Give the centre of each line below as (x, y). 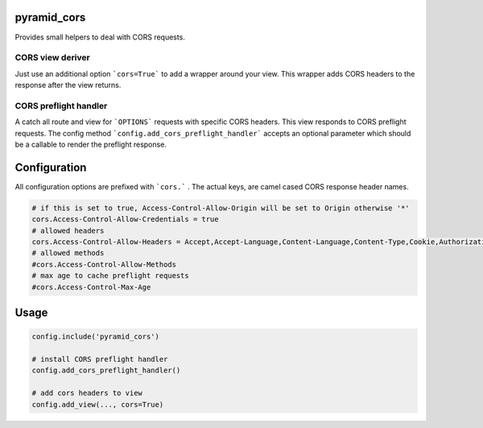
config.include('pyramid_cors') (96, 337)
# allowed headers (68, 231)
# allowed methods (68, 253)
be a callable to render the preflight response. (91, 144)
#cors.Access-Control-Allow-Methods (104, 264)
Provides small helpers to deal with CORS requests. (100, 37)
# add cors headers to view (87, 393)
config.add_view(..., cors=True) (98, 404)
